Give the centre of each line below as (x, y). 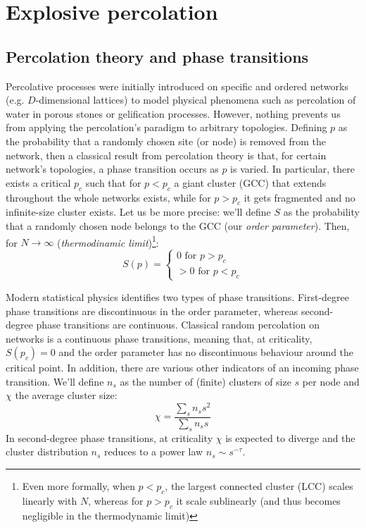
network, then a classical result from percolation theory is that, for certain (166, 155)
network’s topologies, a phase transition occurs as (112, 169)
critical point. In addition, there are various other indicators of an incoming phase (182, 368)
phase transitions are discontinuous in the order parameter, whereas (152, 311)
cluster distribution (47, 452)
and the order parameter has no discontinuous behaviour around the (206, 352)
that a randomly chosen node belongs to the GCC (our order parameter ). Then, (178, 225)
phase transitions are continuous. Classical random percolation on (178, 325)
